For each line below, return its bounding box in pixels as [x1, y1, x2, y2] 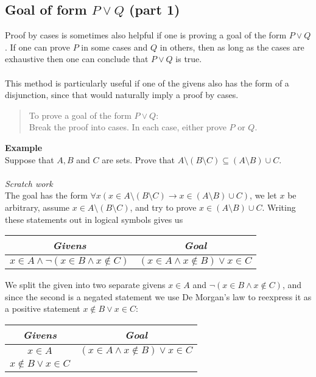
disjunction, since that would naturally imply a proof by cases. [5, 88, 239, 101]
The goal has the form [5, 189, 88, 202]
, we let [250, 189, 277, 202]
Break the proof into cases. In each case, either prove [29, 121, 226, 133]
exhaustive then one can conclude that [5, 52, 149, 65]
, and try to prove [130, 200, 197, 213]
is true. [175, 52, 202, 65]
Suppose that [5, 153, 54, 166]
